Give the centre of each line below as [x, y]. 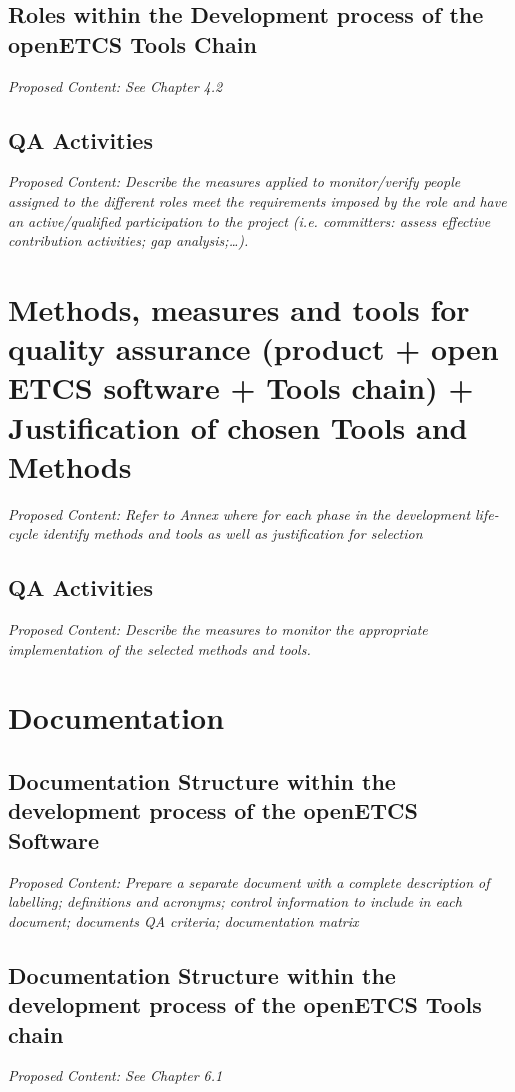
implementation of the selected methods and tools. [159, 648]
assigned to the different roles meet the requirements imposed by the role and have [257, 200]
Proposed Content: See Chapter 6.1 [115, 1075]
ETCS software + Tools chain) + [241, 387]
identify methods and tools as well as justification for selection [232, 533]
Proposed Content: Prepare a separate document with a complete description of [249, 881]
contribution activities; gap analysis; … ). [128, 240]
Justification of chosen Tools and [238, 426]
